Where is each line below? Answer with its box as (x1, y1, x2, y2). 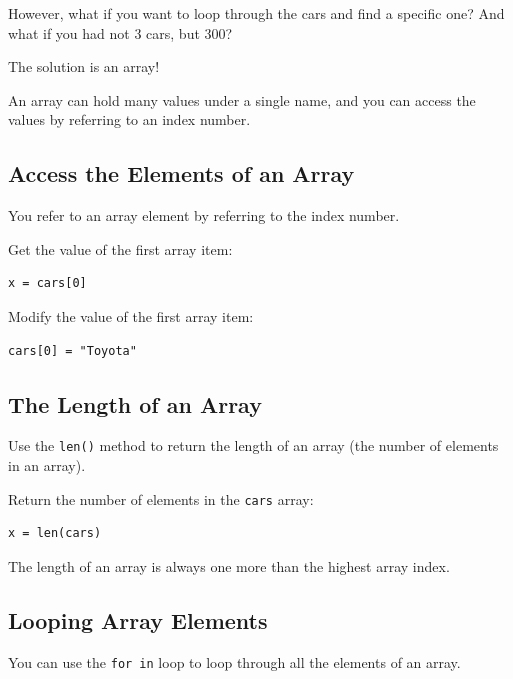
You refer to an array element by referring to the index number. (8, 205, 400, 226)
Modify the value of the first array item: (8, 305, 254, 326)
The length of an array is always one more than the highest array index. (8, 555, 450, 576)
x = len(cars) (8, 526, 102, 541)
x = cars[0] (8, 276, 87, 291)
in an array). (8, 455, 86, 475)
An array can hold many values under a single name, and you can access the (8, 89, 476, 110)
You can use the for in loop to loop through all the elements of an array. (8, 651, 461, 672)
